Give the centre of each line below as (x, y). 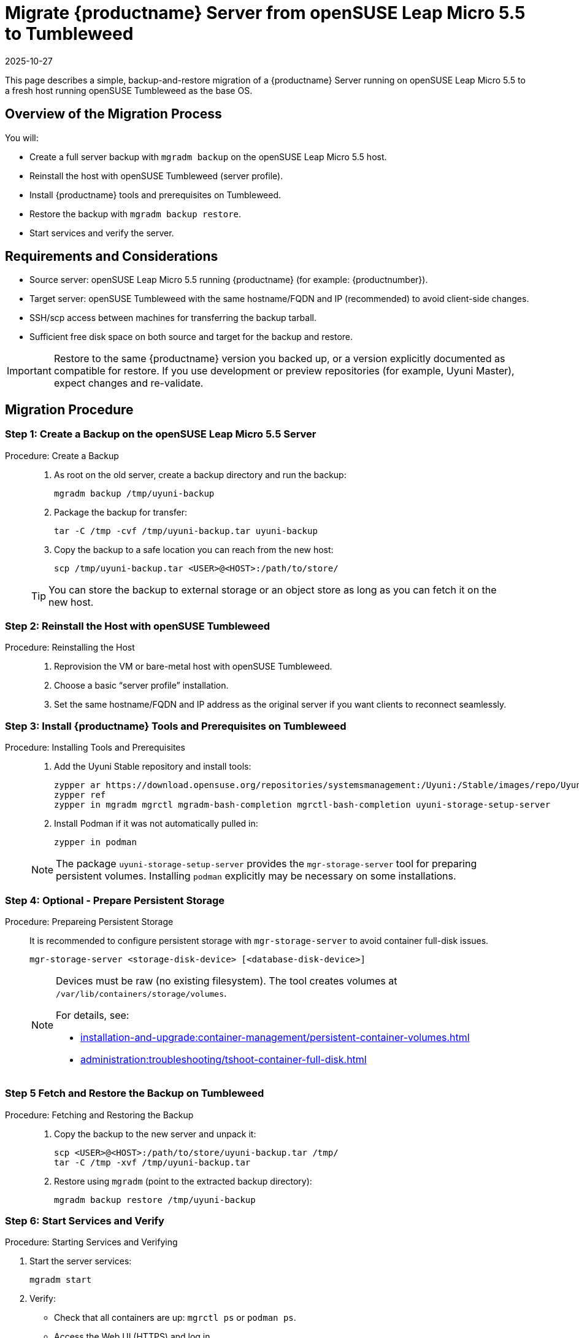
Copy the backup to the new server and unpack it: (155, 1134)
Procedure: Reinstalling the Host (70, 648)
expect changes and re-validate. (128, 383)
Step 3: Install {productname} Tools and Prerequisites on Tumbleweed (176, 726)
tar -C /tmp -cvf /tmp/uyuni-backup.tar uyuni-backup (186, 531)
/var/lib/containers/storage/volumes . (141, 993)
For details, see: (93, 1015)
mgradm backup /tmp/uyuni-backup (134, 493)
